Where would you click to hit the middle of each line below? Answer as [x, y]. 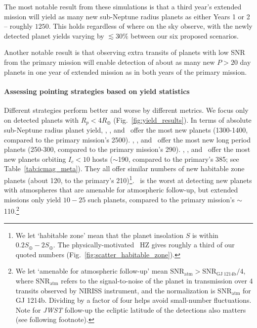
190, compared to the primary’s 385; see [178, 159]
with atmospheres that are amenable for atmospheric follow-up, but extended [121, 190]
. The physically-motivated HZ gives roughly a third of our [144, 245]
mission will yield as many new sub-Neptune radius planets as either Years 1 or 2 [127, 16]
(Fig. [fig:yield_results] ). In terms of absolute [182, 119]
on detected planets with [41, 119]
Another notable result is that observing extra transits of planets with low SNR [125, 52]
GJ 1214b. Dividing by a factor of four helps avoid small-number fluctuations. [133, 300]
